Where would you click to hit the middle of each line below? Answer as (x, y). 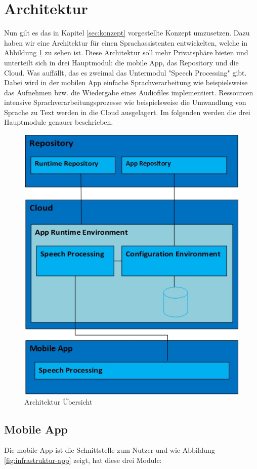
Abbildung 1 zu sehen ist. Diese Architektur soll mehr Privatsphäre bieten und (126, 52)
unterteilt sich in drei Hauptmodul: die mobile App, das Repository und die (121, 62)
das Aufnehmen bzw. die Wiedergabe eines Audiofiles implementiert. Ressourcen (129, 92)
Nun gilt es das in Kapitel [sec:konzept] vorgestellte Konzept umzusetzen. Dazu (127, 33)
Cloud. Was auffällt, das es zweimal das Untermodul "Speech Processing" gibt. (125, 72)
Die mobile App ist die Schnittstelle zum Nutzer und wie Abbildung (110, 450)
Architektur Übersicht (58, 401)
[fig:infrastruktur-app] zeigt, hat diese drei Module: (83, 460)
